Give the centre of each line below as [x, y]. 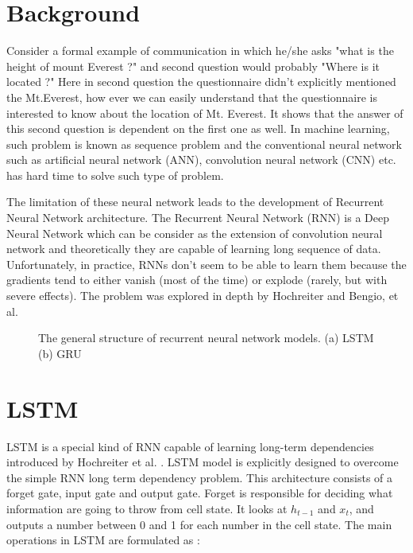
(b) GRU [60, 353]
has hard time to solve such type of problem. [115, 175]
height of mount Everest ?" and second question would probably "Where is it [193, 66]
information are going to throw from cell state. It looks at [147, 508]
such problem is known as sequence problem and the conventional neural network [204, 144]
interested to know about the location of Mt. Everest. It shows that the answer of [205, 113]
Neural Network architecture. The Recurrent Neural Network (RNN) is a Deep [198, 218]
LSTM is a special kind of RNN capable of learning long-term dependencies [190, 446]
